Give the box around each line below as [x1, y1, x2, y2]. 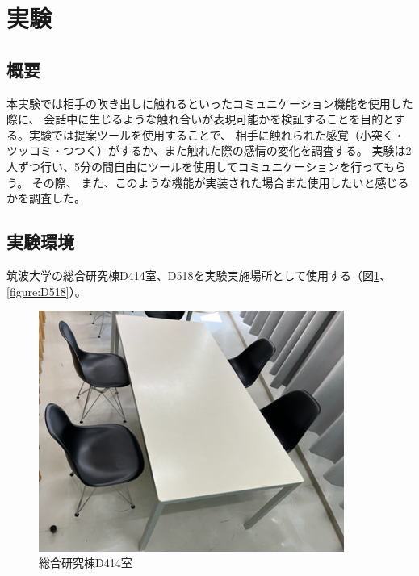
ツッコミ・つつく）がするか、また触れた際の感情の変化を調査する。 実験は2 [6, 142, 412, 159]
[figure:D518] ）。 [6, 282, 86, 299]
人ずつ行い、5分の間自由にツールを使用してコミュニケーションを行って [6, 157, 383, 174]
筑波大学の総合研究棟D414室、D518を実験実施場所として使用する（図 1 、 [6, 266, 391, 283]
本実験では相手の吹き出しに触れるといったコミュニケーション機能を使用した [6, 94, 413, 111]
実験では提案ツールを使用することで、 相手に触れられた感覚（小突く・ [28, 126, 405, 143]
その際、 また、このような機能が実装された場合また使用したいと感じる [31, 173, 409, 190]
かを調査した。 [6, 190, 86, 207]
